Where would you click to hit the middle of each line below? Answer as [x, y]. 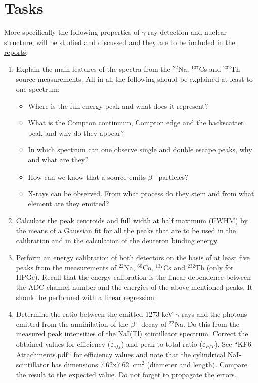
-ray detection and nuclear [186, 32]
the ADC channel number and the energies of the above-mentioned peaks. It [134, 287]
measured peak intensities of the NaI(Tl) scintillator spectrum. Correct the [132, 334]
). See [223, 343]
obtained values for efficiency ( [63, 343]
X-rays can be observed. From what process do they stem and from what [141, 194]
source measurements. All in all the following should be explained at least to [134, 79]
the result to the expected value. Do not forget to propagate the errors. [126, 374]
